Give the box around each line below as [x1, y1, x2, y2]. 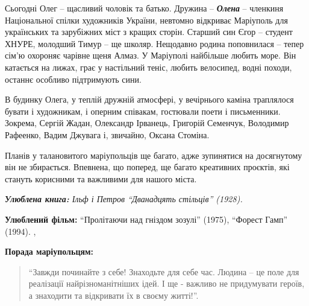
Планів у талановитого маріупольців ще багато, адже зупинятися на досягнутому [5, 148, 302, 161]
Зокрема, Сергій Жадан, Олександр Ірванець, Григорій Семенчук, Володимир [5, 116, 289, 129]
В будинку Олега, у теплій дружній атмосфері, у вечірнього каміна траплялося [5, 93, 294, 106]
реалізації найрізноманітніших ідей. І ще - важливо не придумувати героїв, [28, 277, 305, 290]
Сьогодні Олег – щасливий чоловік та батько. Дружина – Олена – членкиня [5, 2, 284, 14]
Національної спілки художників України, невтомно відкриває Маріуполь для [5, 13, 288, 26]
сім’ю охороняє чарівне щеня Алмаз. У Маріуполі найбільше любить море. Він [5, 49, 296, 62]
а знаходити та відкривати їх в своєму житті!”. [28, 288, 199, 301]
